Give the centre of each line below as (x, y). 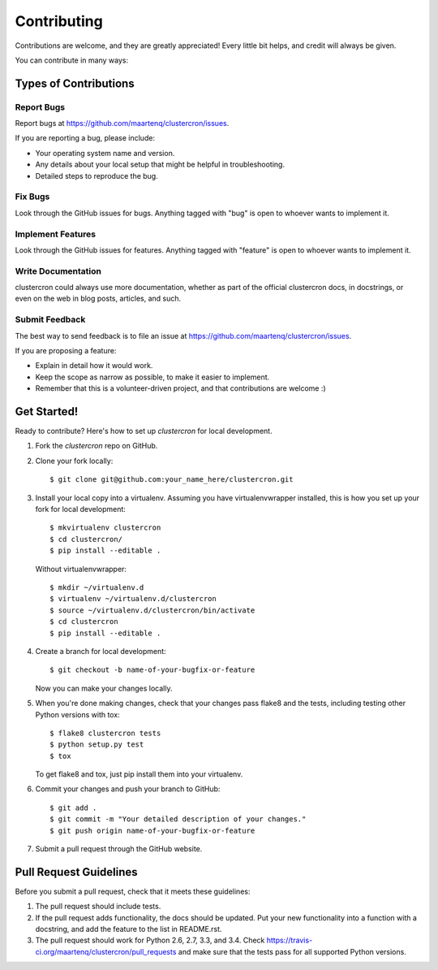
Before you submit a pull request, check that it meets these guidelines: (133, 891)
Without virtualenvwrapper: (81, 569)
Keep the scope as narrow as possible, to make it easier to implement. (152, 377)
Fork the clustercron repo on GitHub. (97, 446)
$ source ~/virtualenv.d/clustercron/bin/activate (152, 610)
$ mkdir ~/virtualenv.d (97, 587)
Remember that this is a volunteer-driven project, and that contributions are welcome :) (180, 388)
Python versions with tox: (78, 714)
